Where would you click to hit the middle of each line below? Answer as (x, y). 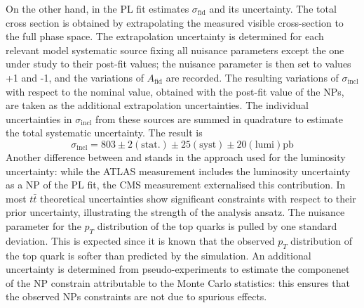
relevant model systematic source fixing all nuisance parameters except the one (175, 50)
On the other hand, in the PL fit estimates (97, 8)
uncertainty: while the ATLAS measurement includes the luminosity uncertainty (178, 171)
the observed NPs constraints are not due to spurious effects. (136, 296)
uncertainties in (39, 118)
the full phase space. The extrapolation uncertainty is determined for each (165, 36)
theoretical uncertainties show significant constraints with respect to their (198, 198)
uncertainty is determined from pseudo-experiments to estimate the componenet (178, 269)
